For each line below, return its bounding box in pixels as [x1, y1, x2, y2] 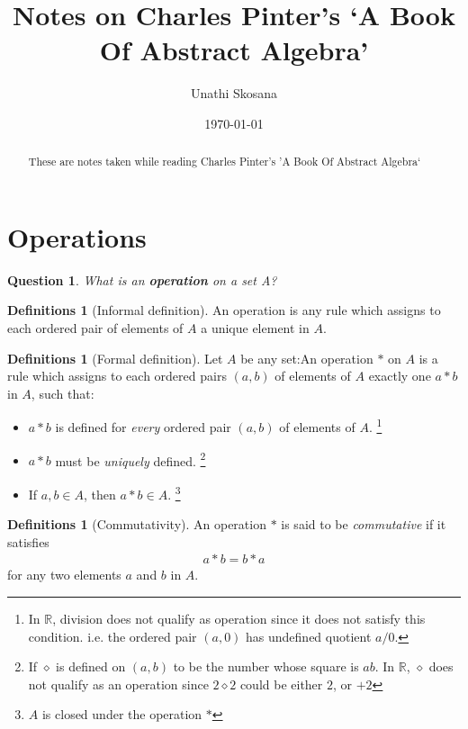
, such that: [31, 383, 94, 402]
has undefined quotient [246, 626, 372, 645]
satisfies [7, 532, 49, 551]
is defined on [56, 657, 126, 676]
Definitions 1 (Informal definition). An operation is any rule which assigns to [7, 301, 441, 319]
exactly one [368, 366, 431, 385]
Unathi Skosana [190, 84, 278, 103]
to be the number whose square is [173, 657, 359, 676]
